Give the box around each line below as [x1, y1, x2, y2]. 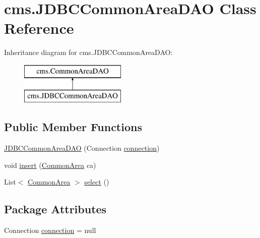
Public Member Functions [4, 119, 142, 135]
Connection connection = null [4, 225, 96, 235]
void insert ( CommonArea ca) [4, 159, 96, 170]
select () [84, 176, 109, 187]
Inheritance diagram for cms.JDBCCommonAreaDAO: [4, 47, 173, 57]
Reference [4, 18, 74, 38]
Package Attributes [4, 201, 107, 217]
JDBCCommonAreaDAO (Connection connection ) [4, 143, 160, 153]
